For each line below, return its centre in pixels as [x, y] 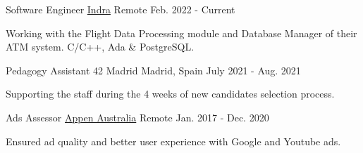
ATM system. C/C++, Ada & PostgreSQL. [100, 47]
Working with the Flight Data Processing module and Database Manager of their [181, 33]
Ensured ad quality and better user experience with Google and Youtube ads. [173, 141]
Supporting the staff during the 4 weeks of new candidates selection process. [170, 94]
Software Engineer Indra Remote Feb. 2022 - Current [121, 9]
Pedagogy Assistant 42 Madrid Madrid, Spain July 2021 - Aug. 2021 [153, 70]
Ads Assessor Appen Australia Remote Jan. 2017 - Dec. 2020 [137, 117]
